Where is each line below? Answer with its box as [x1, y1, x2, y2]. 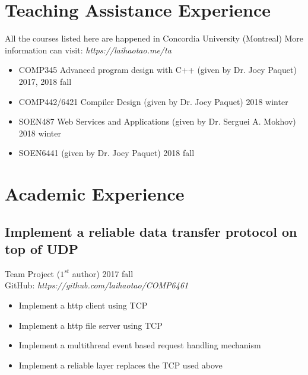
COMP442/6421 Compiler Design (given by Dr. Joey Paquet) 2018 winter [18, 95, 288, 107]
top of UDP [5, 240, 79, 258]
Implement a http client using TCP [18, 299, 148, 312]
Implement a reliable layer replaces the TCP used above [18, 358, 223, 371]
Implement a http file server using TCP [18, 319, 163, 331]
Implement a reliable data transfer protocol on [5, 222, 297, 240]
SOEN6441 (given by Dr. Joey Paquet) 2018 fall [18, 147, 195, 159]
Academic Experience [5, 182, 185, 206]
